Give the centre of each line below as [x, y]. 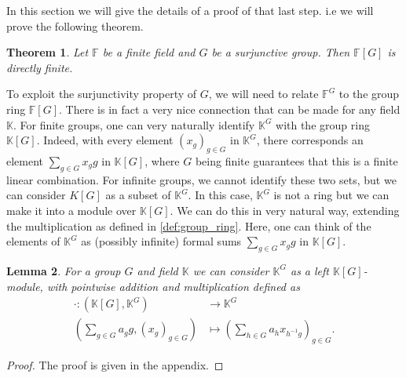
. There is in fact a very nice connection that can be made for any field [230, 109]
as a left [310, 270]
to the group [369, 94]
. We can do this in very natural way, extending [285, 210]
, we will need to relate [263, 94]
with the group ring [323, 124]
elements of [33, 241]
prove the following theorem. [75, 25]
